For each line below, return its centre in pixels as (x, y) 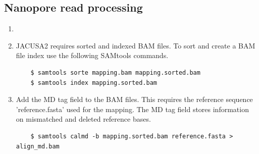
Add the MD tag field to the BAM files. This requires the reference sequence (134, 99)
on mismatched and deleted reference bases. (83, 119)
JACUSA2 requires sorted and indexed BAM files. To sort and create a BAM (136, 45)
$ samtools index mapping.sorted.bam (94, 83)
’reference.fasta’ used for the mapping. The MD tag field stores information (132, 109)
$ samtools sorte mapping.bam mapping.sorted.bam (115, 72)
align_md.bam (38, 146)
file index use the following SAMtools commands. (92, 55)
